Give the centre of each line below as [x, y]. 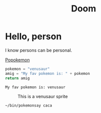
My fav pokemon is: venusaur [35, 87]
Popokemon [17, 59]
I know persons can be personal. [39, 50]
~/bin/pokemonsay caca [29, 105]
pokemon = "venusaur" [28, 69]
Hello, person [34, 36]
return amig [17, 78]
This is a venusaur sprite [43, 96]
